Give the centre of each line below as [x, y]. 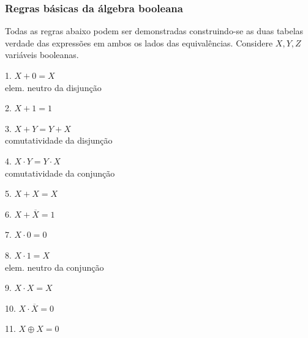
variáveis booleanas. [42, 55]
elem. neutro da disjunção [53, 87]
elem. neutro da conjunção [54, 267]
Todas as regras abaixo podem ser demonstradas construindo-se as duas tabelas [154, 31]
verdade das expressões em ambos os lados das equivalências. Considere [139, 42]
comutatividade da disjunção [59, 140]
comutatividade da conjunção [60, 173]
